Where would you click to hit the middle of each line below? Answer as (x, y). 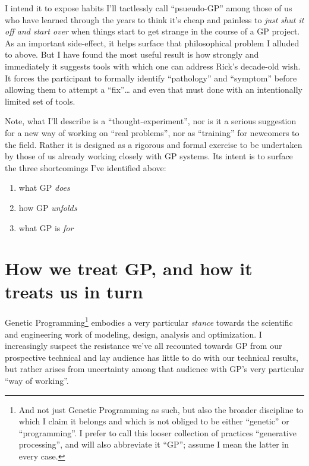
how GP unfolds (48, 207)
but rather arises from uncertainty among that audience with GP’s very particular (154, 369)
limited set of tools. (40, 101)
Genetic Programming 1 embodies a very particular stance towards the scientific (149, 322)
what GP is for (46, 227)
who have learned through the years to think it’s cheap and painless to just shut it (154, 19)
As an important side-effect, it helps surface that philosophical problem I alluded (152, 42)
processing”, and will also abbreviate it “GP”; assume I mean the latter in (154, 444)
